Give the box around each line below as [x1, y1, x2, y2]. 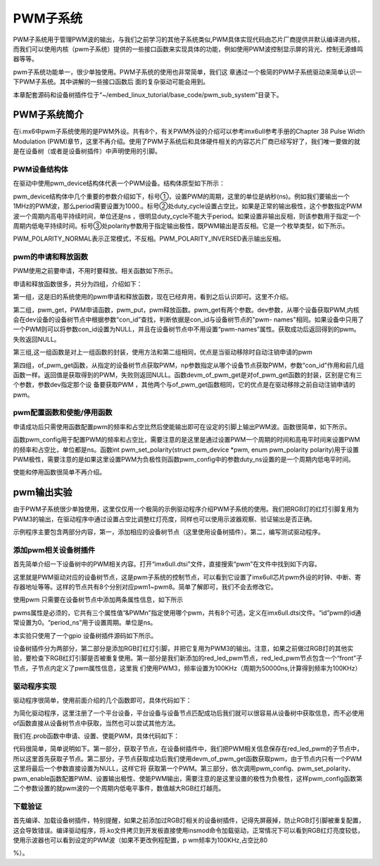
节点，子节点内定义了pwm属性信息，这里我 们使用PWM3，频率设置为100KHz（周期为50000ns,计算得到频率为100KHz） [13, 663, 362, 672]
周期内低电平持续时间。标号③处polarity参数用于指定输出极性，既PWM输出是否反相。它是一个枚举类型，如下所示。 [13, 222, 349, 230]
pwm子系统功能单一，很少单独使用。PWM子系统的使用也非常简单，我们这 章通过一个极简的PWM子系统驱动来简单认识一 [13, 68, 362, 76]
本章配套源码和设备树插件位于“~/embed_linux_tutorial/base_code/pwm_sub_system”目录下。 [13, 90, 283, 98]
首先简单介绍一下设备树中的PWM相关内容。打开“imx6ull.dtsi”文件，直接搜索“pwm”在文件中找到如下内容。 [13, 560, 321, 568]
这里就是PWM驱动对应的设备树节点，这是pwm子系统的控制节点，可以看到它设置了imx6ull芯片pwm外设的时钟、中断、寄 [13, 573, 362, 581]
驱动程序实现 [13, 681, 57, 691]
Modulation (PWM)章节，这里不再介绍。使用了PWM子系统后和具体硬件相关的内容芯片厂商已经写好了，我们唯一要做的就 [13, 137, 360, 146]
